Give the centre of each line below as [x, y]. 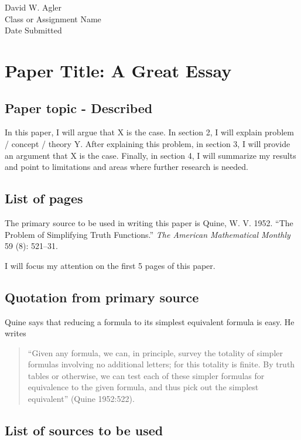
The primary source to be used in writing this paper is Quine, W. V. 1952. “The [149, 222]
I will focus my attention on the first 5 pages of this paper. [110, 265]
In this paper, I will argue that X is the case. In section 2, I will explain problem [149, 132]
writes [16, 333]
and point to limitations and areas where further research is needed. [126, 167]
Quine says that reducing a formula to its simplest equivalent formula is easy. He [150, 321]
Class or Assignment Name [53, 18]
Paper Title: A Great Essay [118, 70]
